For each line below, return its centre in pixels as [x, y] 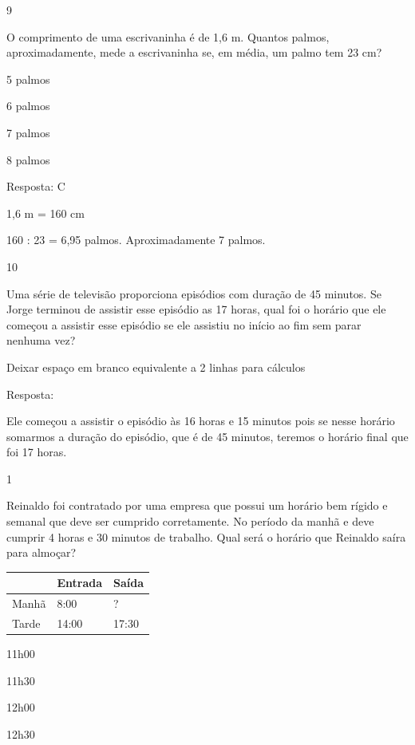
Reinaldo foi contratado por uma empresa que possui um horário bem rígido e [197, 505]
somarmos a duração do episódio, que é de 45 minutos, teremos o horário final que [207, 436]
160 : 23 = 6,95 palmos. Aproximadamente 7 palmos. [136, 240]
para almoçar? [41, 552]
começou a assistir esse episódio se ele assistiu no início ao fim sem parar [184, 324]
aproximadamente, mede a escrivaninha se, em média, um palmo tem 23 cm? [194, 52]
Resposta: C [36, 186]
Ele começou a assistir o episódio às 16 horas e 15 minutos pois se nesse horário [201, 421]
